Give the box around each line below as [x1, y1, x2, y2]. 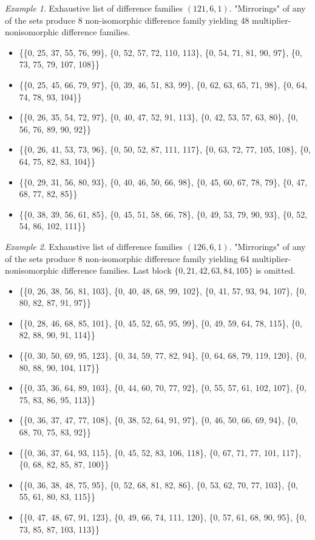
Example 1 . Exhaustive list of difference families [5, 2, 183, 14]
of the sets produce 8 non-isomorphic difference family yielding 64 [5, 252, 249, 265]
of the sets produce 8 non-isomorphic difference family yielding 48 [5, 13, 249, 26]
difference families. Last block [61, 264, 172, 277]
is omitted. [256, 264, 296, 277]
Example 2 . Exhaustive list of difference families [5, 240, 183, 252]
